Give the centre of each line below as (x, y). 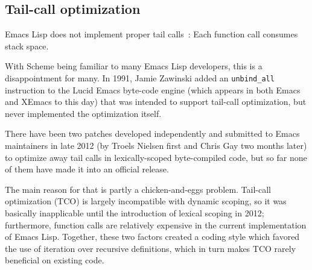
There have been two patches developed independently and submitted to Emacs (152, 133)
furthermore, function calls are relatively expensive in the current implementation (156, 224)
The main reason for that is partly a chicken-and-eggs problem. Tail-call (138, 189)
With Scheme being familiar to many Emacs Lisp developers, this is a (134, 66)
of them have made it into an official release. (87, 169)
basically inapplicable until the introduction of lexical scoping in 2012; (135, 212)
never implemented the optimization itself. (83, 113)
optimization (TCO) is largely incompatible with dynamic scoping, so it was (146, 201)
